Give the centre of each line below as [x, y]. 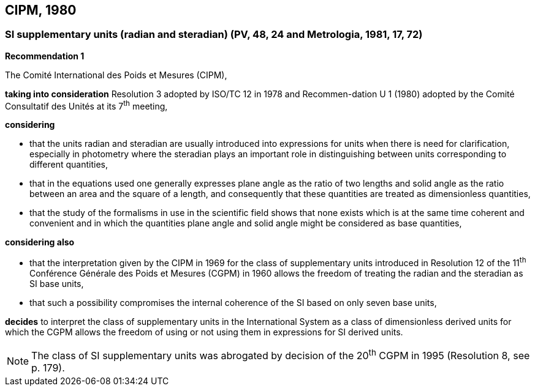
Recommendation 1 [45, 56]
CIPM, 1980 [41, 10]
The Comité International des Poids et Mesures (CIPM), [116, 75]
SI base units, [57, 284]
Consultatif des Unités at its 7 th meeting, [86, 105]
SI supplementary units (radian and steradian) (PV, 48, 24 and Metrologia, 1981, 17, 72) [214, 35]
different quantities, [69, 165]
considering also [40, 242]
